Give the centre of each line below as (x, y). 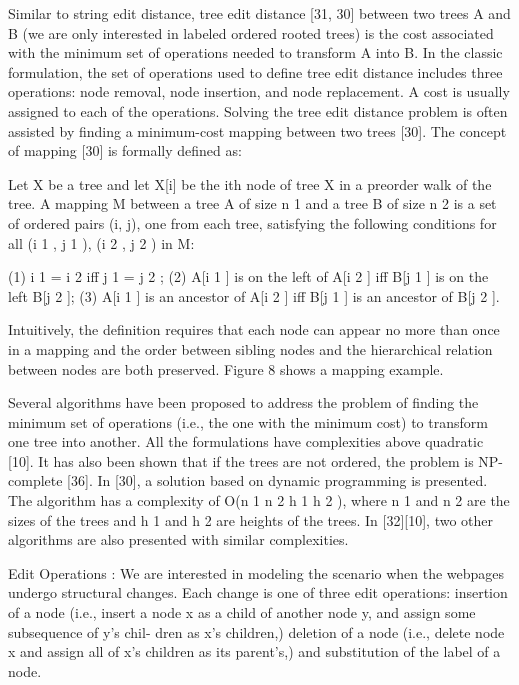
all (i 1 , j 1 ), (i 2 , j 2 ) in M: (101, 242)
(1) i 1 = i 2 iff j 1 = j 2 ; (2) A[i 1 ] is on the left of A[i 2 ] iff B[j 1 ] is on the (248, 276)
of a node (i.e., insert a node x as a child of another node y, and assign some (242, 612)
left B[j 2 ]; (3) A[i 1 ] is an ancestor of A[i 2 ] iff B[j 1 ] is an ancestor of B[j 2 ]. (254, 295)
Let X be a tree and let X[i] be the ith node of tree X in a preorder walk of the (250, 183)
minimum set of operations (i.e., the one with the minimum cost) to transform (248, 421)
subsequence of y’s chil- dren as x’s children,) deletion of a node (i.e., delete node (256, 631)
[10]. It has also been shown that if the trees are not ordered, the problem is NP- (256, 460)
